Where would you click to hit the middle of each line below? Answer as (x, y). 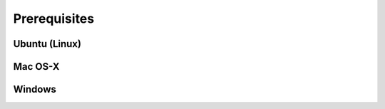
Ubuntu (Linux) (47, 44)
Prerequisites (54, 19)
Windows (35, 89)
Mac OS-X (36, 67)
